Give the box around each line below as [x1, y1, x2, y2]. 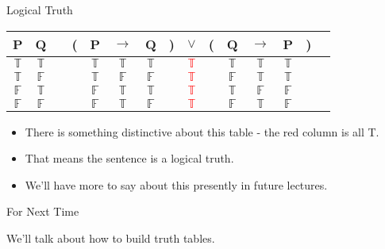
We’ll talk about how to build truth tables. [6, 229, 215, 246]
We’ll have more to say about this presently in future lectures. [25, 176, 328, 193]
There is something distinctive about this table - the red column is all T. [25, 123, 379, 140]
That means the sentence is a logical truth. [25, 150, 234, 167]
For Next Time [6, 203, 79, 220]
